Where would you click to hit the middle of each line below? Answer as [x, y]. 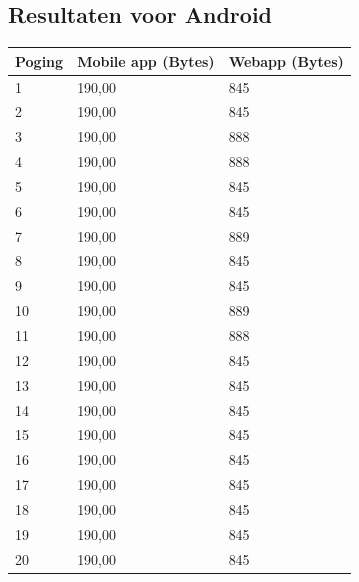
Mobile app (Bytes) [146, 60]
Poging [39, 60]
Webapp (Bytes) [286, 60]
